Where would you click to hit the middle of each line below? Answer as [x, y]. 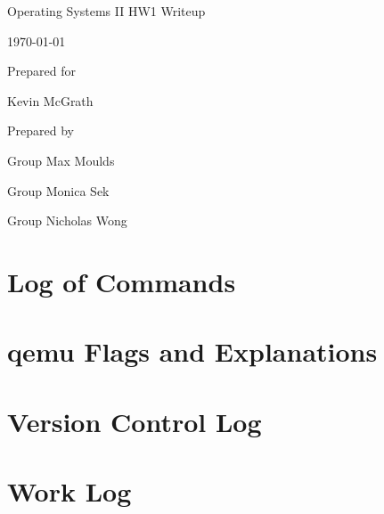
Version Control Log [135, 421]
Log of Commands [122, 281]
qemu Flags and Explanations [192, 351]
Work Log [69, 491]
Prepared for [41, 71]
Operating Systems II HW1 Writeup [106, 11]
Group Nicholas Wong [67, 220]
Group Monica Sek [58, 190]
